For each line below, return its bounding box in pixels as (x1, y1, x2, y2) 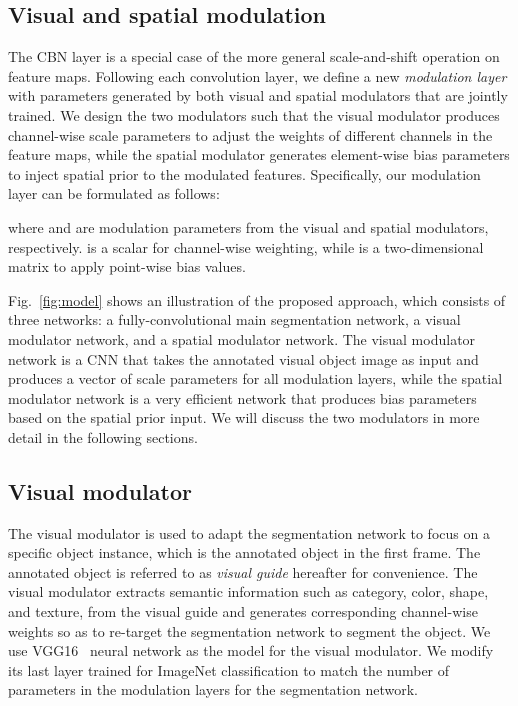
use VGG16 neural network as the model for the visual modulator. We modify (8, 640, 494, 661)
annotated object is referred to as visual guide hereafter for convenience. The (8, 561, 478, 582)
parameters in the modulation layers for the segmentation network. (8, 679, 418, 700)
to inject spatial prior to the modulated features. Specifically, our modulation (8, 163, 481, 184)
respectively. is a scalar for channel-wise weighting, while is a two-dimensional (8, 236, 484, 257)
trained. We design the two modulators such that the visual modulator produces (8, 104, 500, 125)
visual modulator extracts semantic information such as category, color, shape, (8, 581, 489, 602)
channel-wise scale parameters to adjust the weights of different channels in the (8, 124, 493, 145)
